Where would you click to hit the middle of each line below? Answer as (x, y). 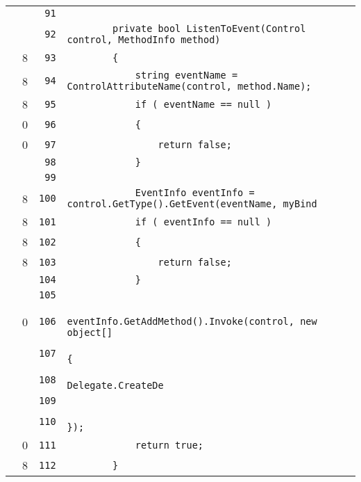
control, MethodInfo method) (144, 40)
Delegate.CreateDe (115, 385)
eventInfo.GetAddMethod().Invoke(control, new (192, 321)
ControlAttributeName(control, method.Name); (189, 86)
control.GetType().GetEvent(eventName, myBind (192, 204)
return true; (169, 445)
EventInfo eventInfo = (195, 193)
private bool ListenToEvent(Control (209, 29)
